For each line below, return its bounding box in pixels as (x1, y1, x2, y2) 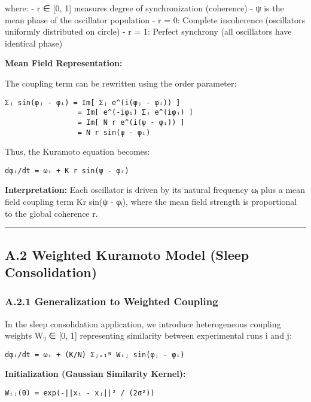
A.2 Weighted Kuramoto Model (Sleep (5, 245, 249, 263)
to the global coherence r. (5, 207, 98, 219)
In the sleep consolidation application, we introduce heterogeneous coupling (5, 317, 281, 330)
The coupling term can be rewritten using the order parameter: (5, 76, 237, 89)
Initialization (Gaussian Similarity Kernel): (5, 367, 186, 380)
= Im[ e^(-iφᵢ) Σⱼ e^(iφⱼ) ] (77, 108, 193, 117)
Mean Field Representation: (5, 57, 123, 69)
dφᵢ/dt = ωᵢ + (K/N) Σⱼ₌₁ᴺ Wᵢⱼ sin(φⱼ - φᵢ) (5, 350, 185, 359)
